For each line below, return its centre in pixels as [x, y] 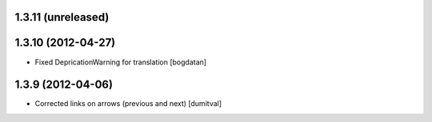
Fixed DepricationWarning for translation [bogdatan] [121, 62]
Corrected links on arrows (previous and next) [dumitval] [128, 104]
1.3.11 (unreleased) [62, 17]
